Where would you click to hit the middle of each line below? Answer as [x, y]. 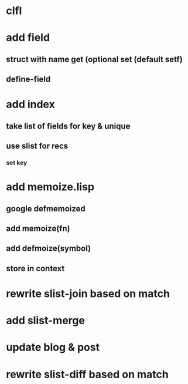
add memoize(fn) [38, 229]
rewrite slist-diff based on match [87, 374]
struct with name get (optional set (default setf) [94, 59]
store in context [35, 268]
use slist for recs [37, 146]
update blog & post [53, 347]
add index [31, 105]
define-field [28, 80]
